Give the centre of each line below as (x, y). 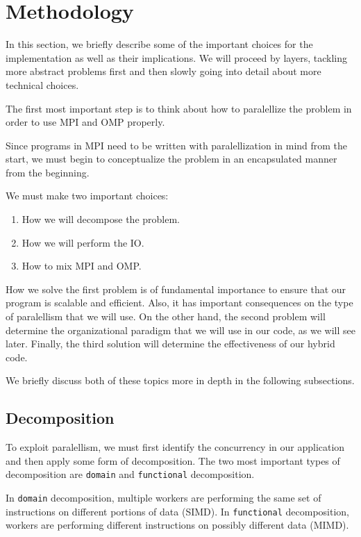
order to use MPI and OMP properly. (85, 122)
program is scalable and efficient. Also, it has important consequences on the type (179, 303)
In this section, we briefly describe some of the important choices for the (159, 44)
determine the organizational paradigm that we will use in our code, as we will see (180, 330)
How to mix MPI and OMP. (82, 266)
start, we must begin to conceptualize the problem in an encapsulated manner (171, 159)
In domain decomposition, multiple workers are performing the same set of (163, 498)
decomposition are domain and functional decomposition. (130, 474)
